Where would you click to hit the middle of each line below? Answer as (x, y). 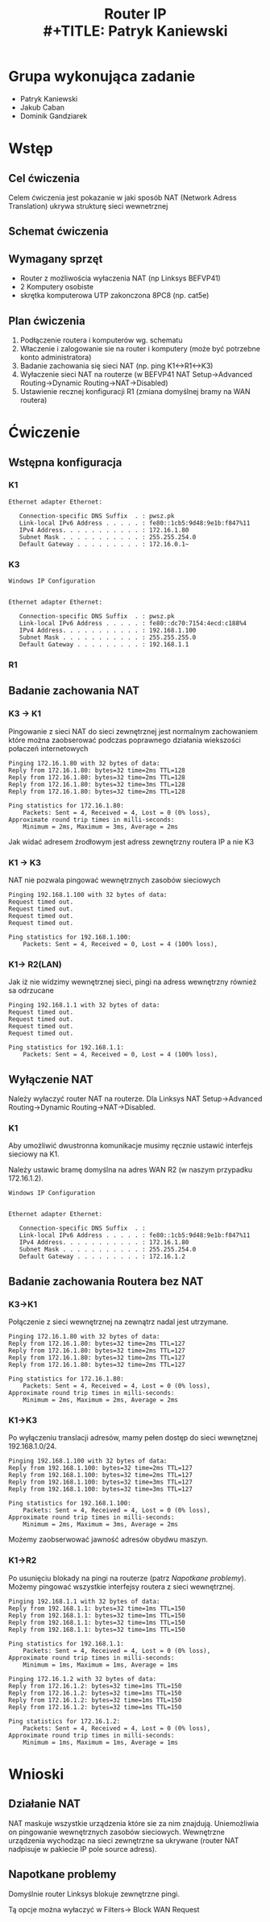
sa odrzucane (31, 990)
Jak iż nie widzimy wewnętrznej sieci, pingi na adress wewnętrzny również (133, 982)
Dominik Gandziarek (54, 116)
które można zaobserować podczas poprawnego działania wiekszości (125, 740)
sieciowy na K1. (34, 1154)
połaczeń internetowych (48, 748)
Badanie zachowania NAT (74, 691)
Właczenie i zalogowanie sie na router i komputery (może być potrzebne (140, 348)
